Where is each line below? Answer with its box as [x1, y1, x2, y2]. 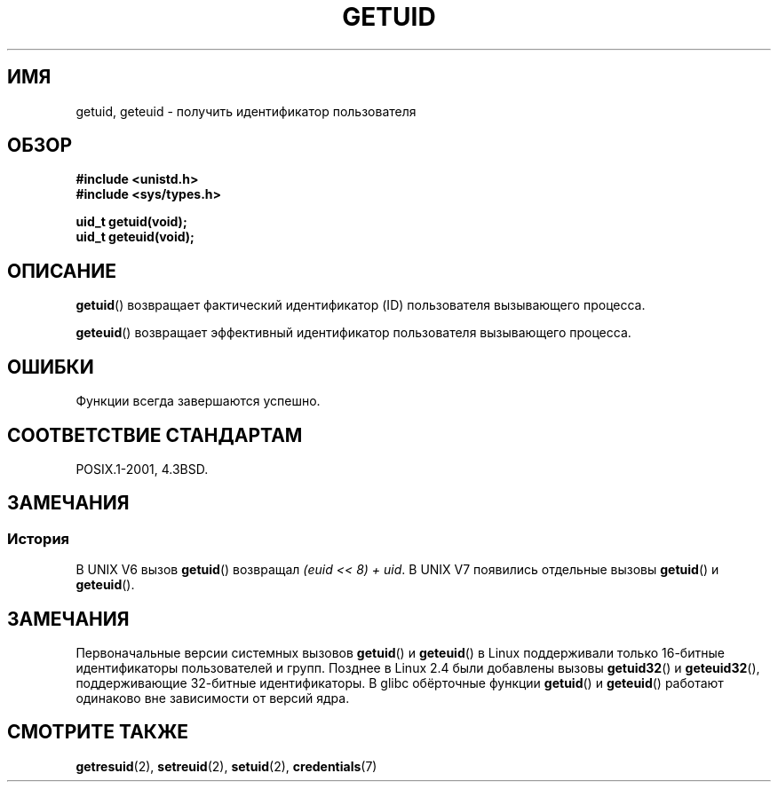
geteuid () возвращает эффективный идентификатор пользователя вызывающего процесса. [75, 325, 631, 341]
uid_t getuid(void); [75, 214, 187, 230]
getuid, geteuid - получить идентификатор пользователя [75, 103, 417, 119]
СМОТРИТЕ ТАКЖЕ [7, 721, 189, 744]
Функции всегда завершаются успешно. [75, 393, 321, 409]
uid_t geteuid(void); [75, 229, 194, 245]
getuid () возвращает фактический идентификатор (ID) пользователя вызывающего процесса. [75, 297, 646, 313]
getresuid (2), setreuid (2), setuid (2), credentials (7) [75, 758, 377, 774]
